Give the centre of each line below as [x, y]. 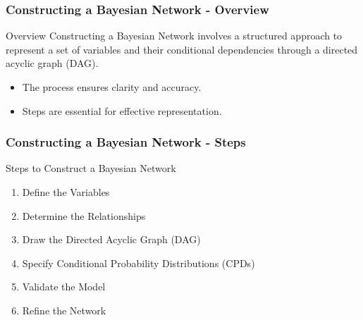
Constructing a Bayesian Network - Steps [126, 142]
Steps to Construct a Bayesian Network [91, 168]
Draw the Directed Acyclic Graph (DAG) [111, 239]
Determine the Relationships [84, 215]
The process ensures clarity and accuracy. [112, 87]
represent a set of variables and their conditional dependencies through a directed [182, 49]
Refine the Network [64, 310]
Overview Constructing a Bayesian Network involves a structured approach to [174, 36]
